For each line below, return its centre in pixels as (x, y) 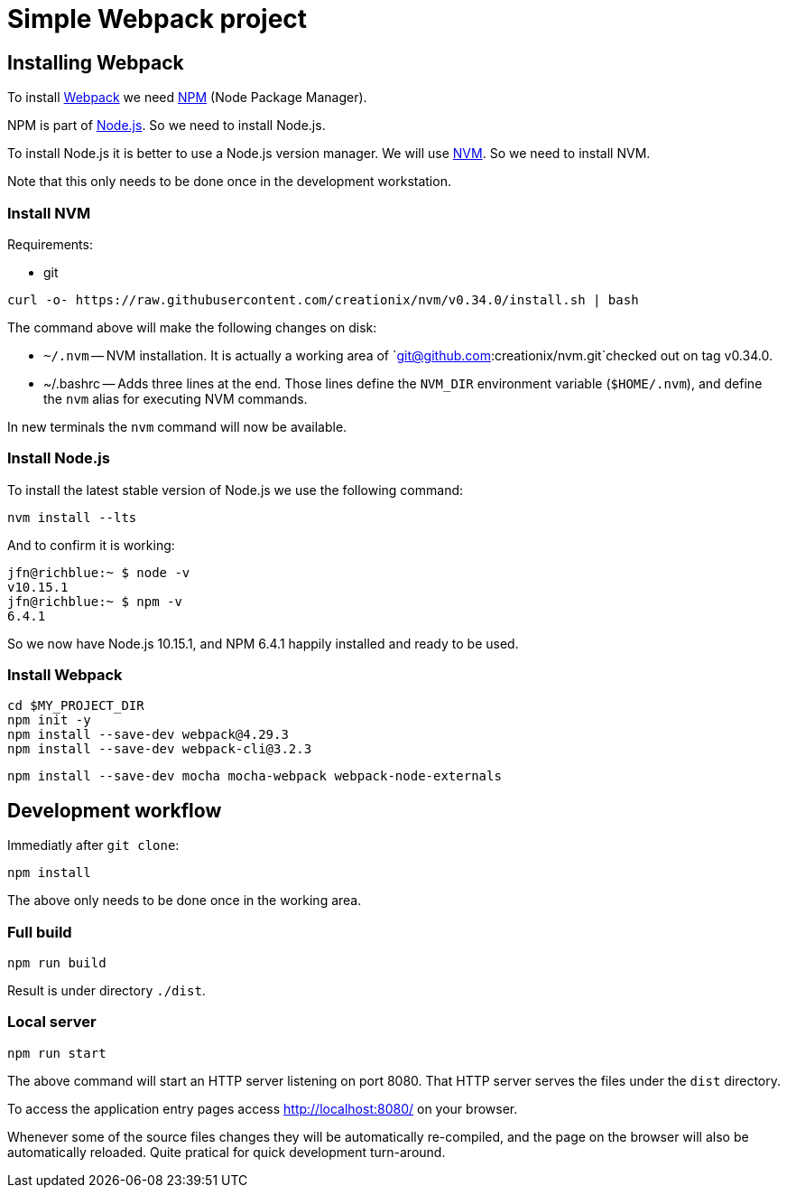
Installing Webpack (96, 62)
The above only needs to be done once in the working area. (185, 901)
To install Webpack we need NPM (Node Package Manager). (187, 98)
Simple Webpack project (157, 19)
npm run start (57, 1053)
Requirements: (50, 244)
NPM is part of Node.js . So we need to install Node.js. (167, 126)
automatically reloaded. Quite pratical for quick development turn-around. (227, 1152)
